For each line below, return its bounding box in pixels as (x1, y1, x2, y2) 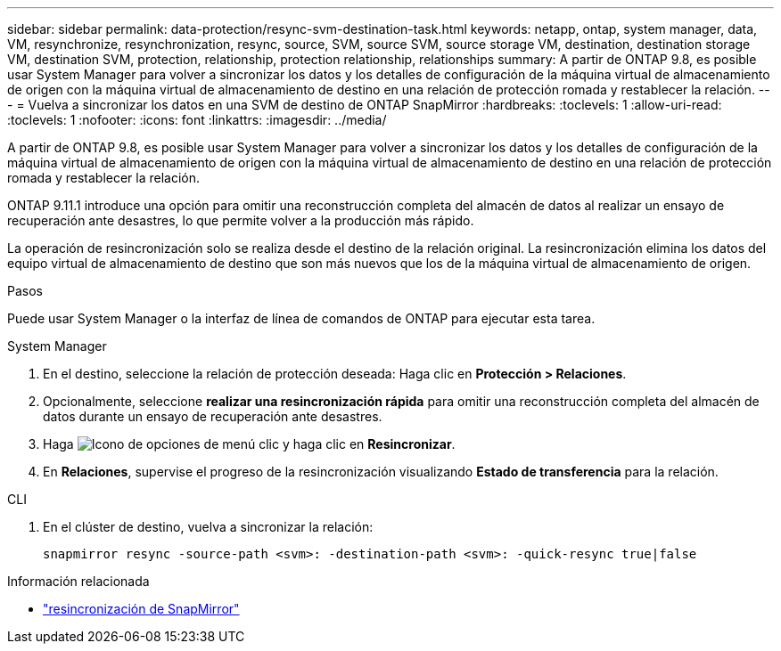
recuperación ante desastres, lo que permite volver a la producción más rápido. (7, 213, 474, 228)
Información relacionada (7, 574, 150, 589)
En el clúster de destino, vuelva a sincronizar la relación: (43, 519, 374, 534)
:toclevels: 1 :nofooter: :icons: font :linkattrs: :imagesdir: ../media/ (7, 112, 387, 127)
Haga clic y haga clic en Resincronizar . (43, 436, 456, 452)
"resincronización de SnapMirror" (43, 601, 240, 616)
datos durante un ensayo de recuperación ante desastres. (43, 409, 382, 424)
